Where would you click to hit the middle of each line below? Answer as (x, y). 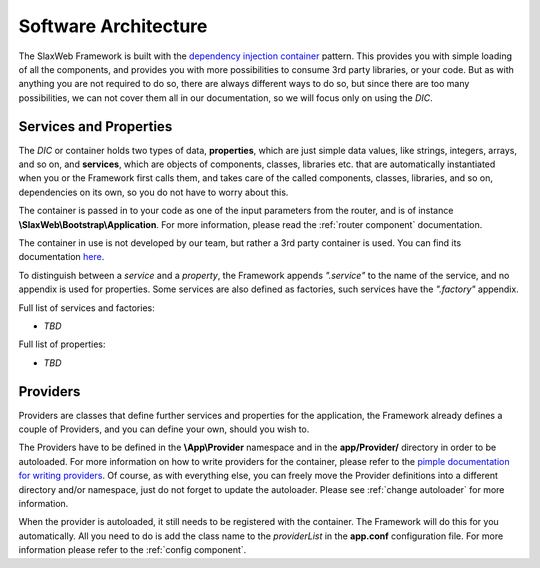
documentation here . (61, 257)
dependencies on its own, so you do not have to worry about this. (153, 192)
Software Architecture (113, 26)
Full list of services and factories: (86, 307)
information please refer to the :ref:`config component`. (132, 550)
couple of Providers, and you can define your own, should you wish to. (164, 429)
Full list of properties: (62, 344)
